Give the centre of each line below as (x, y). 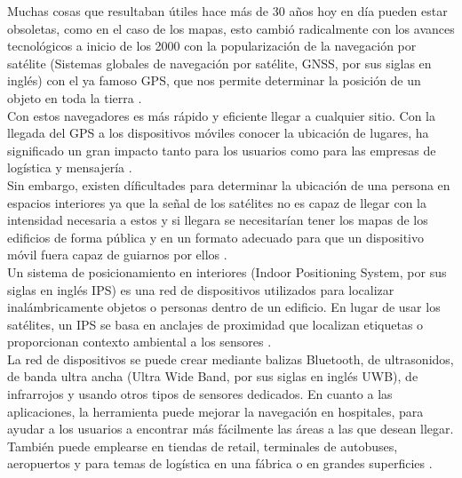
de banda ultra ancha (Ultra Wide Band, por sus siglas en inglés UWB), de (213, 376)
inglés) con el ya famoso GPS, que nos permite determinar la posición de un (214, 80)
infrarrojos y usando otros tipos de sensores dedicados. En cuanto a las (200, 394)
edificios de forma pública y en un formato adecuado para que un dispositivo (215, 237)
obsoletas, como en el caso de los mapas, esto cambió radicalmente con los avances (231, 28)
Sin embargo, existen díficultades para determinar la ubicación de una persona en (229, 184)
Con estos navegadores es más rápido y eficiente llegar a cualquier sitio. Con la (222, 115)
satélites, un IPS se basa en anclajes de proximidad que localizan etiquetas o (215, 324)
